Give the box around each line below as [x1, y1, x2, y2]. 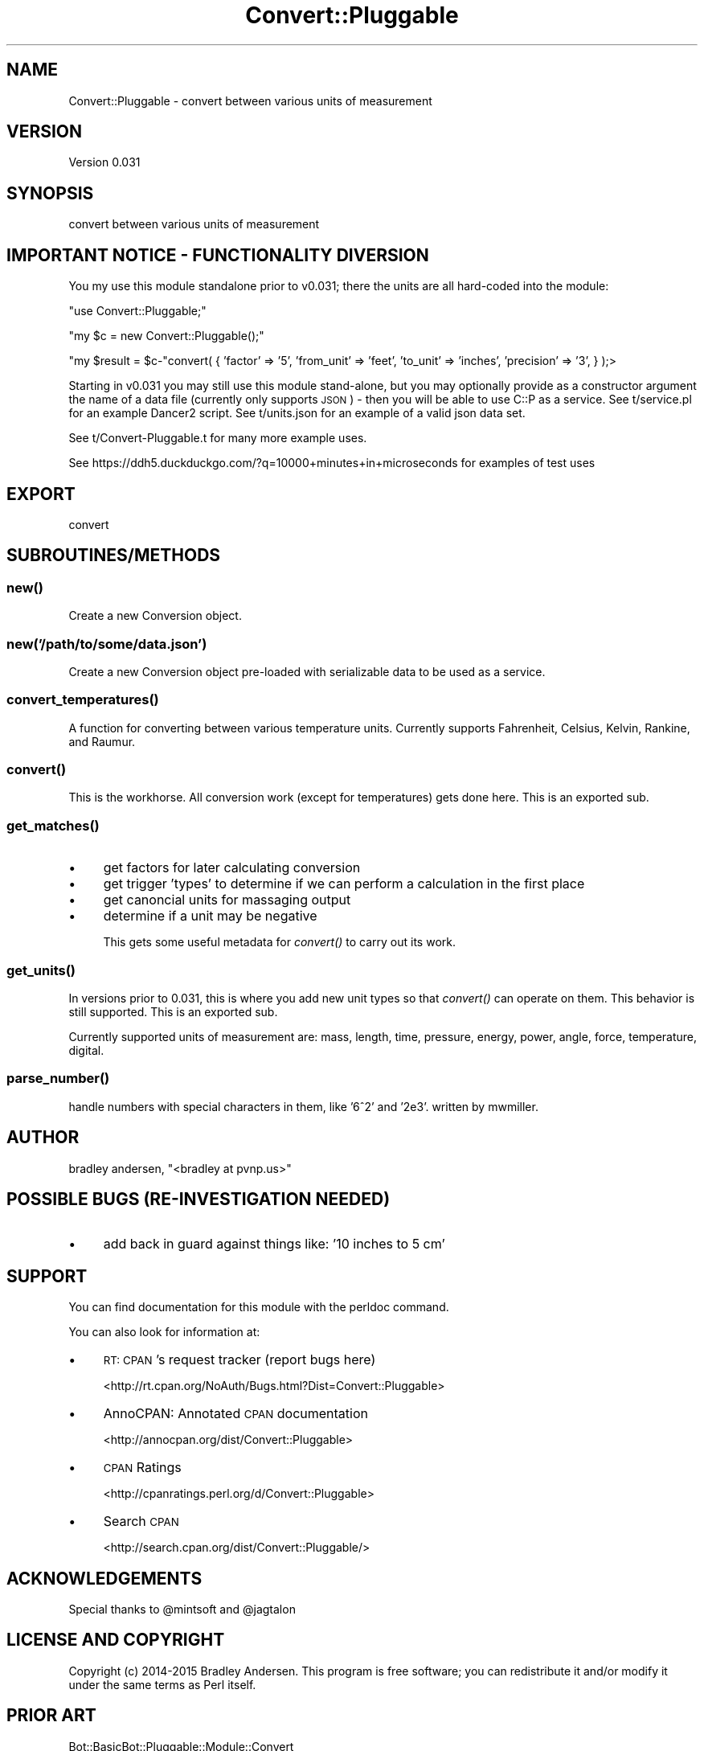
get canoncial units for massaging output [103, 892, 351, 908]
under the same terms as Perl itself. [68, 1677, 256, 1692]
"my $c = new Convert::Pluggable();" [68, 329, 264, 343]
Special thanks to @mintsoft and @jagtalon [68, 1602, 296, 1617]
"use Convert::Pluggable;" [68, 304, 207, 318]
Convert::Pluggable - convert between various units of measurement [68, 93, 432, 108]
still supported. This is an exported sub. [68, 1004, 278, 1019]
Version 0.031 [68, 155, 141, 170]
